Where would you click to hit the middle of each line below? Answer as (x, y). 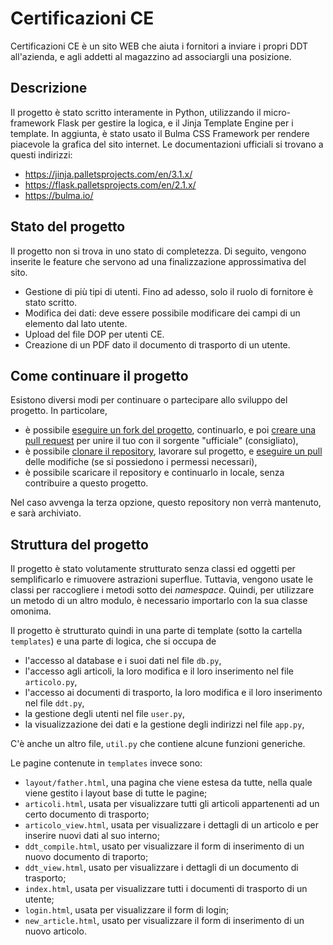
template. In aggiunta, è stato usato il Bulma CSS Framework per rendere (160, 133)
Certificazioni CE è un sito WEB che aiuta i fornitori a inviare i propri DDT (159, 46)
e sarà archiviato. (46, 513)
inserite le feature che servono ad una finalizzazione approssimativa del (158, 261)
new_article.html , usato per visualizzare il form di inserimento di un (164, 921)
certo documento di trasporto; (87, 814)
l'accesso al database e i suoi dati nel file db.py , (123, 661)
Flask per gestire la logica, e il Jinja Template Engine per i (175, 123)
